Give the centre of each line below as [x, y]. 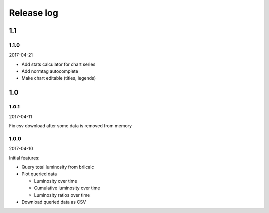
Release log [34, 13]
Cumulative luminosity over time [67, 188]
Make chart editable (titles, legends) [59, 78]
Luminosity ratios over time [62, 195]
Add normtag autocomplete [50, 71]
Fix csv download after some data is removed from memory [70, 126]
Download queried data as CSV [54, 202]
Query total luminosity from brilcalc [58, 167]
